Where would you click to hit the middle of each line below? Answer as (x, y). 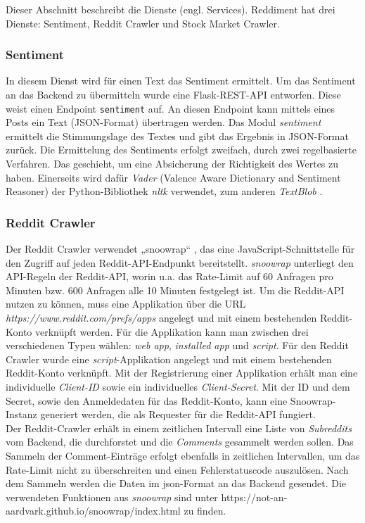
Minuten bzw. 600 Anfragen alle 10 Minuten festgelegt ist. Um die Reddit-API (175, 290)
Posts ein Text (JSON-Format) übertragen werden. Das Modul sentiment (164, 122)
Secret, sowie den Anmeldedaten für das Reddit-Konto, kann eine (147, 400)
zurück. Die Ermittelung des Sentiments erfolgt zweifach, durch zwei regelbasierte (181, 150)
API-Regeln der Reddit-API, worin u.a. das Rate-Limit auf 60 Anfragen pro (169, 276)
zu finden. (205, 511)
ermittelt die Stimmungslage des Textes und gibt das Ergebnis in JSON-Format (177, 136)
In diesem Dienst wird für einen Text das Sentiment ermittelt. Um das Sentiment (181, 81)
